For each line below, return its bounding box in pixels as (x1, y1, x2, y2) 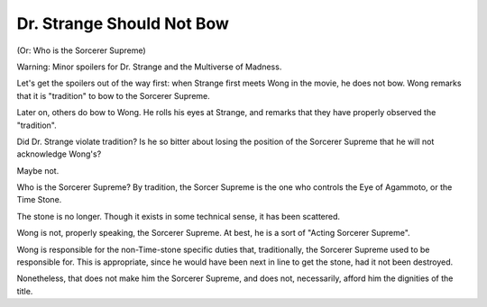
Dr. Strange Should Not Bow (16, 14, 230, 33)
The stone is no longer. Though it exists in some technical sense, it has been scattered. (16, 211, 341, 221)
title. (16, 285, 33, 296)
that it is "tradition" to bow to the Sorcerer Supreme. (16, 90, 211, 101)
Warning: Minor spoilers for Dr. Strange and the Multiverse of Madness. (16, 61, 282, 72)
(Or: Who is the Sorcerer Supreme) (16, 45, 146, 56)
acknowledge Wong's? (16, 149, 102, 159)
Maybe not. (16, 165, 60, 176)
